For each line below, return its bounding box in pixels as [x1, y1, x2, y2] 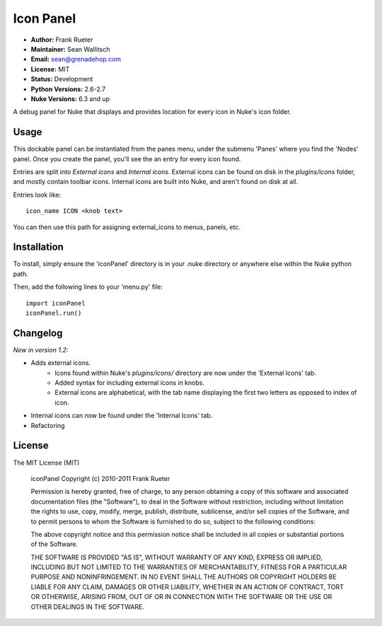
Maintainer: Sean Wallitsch [30, 45, 110, 53]
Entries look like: [13, 190, 62, 199]
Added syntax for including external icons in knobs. [54, 378, 205, 387]
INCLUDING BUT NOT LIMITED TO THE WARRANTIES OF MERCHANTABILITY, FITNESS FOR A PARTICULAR [30, 563, 347, 572]
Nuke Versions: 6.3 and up [30, 94, 110, 103]
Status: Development [30, 75, 93, 83]
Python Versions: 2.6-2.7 [30, 85, 106, 93]
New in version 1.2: [13, 345, 69, 354]
